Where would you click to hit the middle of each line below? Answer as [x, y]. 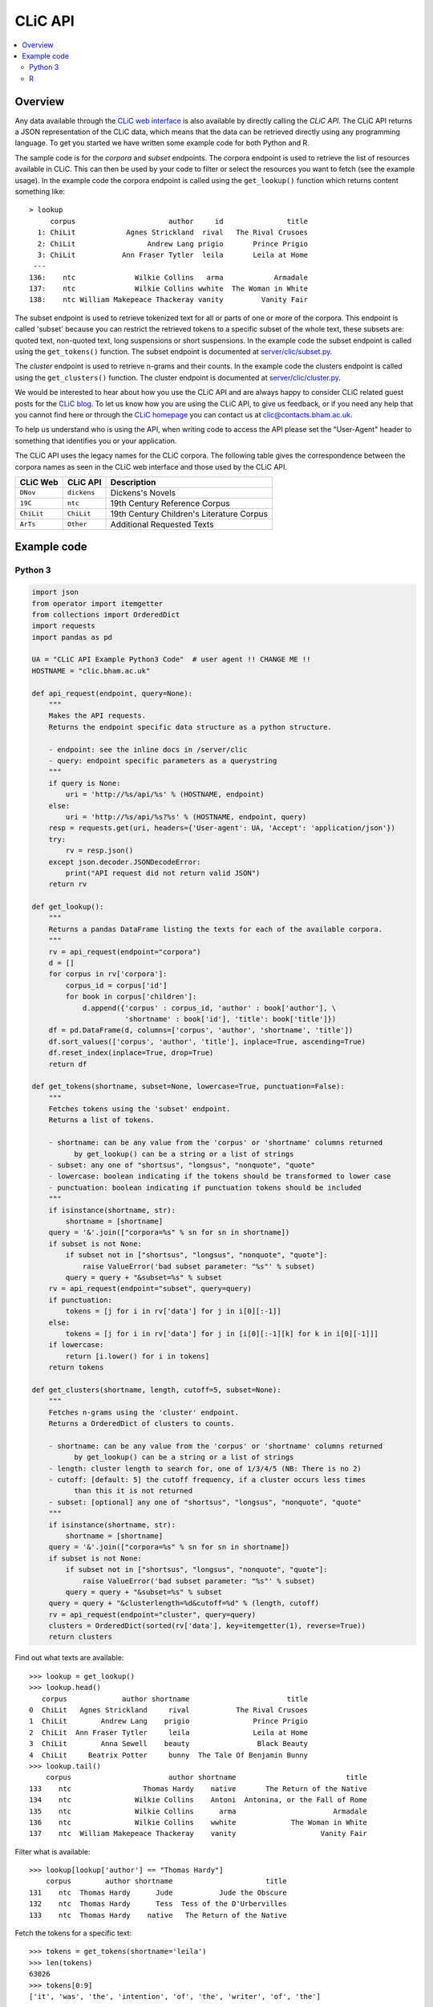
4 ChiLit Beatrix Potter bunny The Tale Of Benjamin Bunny [169, 1755]
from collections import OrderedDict [106, 615]
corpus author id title [179, 221]
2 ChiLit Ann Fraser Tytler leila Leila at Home [169, 1732]
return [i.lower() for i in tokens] [138, 1356]
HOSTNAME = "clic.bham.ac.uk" [91, 671]
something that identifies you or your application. [96, 441]
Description [133, 482]
